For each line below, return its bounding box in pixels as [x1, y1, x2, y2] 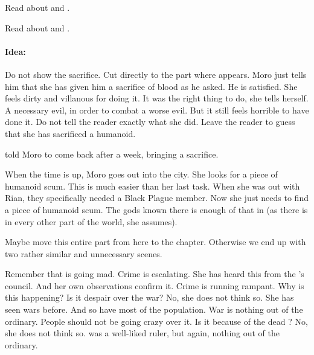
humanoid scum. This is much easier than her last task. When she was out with [5, 179, 300, 192]
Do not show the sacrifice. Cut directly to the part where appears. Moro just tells [5, 68, 307, 80]
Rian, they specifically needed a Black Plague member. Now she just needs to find [5, 191, 309, 204]
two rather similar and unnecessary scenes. [5, 247, 162, 260]
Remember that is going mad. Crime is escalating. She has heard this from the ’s [5, 267, 304, 280]
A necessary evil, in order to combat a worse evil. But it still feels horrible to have [5, 103, 309, 116]
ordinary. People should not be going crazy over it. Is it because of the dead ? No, [5, 315, 308, 327]
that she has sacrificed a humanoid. [5, 127, 136, 139]
